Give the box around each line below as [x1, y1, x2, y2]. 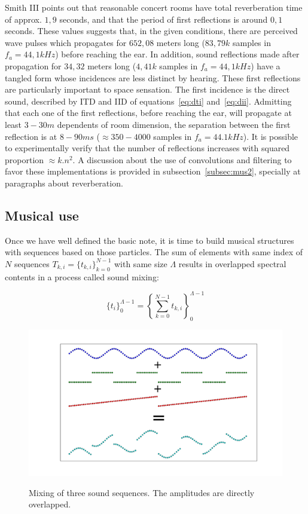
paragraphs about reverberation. [5, 176, 123, 189]
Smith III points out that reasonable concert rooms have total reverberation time [5, 1, 303, 13]
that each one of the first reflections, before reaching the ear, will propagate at [5, 106, 292, 119]
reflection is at [5, 130, 57, 142]
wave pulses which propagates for [5, 36, 127, 48]
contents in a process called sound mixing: [5, 270, 159, 283]
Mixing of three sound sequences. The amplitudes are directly [29, 486, 255, 498]
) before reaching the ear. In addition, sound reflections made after [55, 48, 300, 60]
